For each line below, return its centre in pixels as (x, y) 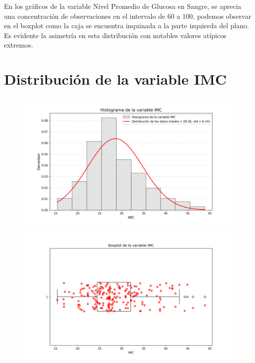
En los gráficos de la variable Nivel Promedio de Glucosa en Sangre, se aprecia (123, 6)
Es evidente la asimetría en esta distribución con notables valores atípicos (115, 35)
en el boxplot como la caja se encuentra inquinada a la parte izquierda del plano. (127, 26)
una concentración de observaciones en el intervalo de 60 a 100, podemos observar (128, 16)
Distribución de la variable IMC (115, 79)
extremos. (19, 45)
